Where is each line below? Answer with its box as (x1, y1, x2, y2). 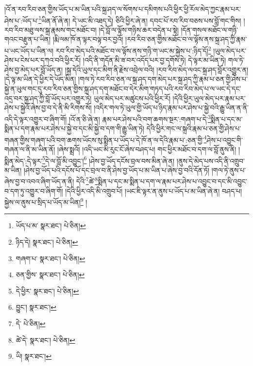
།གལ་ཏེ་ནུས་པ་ (211, 165, 246, 175)
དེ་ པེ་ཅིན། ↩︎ (16, 318, 46, 329)
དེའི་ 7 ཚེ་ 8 (76, 175, 98, 186)
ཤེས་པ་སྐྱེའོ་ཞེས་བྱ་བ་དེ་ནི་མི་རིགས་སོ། (4, 102, 92, 113)
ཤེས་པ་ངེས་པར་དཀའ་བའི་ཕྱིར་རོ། (4, 55, 81, 65)
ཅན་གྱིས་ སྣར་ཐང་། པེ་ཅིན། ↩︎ (16, 269, 85, 280)
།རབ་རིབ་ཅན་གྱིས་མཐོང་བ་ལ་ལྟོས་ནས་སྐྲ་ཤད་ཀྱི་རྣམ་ (125, 34, 247, 44)
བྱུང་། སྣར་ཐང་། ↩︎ (16, 302, 56, 312)
